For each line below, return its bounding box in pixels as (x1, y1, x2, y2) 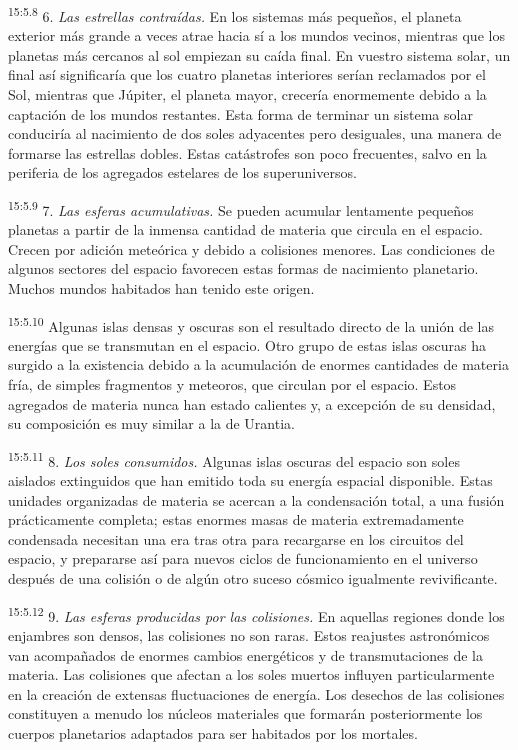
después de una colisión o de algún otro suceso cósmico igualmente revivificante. (8, 568, 498, 589)
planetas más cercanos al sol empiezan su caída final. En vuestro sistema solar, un (8, 44, 511, 65)
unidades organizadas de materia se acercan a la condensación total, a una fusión (8, 489, 505, 510)
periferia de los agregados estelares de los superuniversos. (8, 162, 357, 183)
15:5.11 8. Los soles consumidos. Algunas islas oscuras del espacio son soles (8, 447, 460, 471)
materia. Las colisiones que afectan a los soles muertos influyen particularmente (8, 664, 495, 685)
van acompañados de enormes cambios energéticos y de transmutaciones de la (8, 644, 483, 665)
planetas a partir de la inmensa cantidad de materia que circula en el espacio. (8, 219, 483, 240)
